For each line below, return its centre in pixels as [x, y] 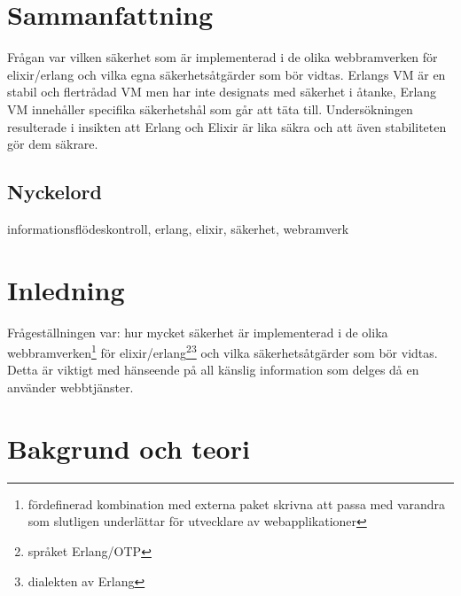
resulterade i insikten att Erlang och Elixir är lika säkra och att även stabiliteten [227, 126]
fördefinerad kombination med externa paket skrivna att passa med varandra [237, 503]
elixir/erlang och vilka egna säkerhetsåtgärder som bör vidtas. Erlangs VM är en [227, 74]
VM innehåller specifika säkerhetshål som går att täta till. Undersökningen [210, 108]
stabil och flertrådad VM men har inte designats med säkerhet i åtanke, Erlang [222, 92]
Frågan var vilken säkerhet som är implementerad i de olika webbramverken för [223, 57]
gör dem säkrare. [53, 144]
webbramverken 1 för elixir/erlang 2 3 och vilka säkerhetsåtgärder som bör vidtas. [223, 351]
